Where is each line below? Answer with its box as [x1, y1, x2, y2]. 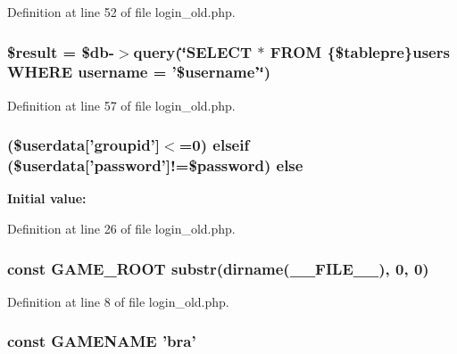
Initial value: [7, 189, 87, 208]
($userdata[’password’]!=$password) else [7, 154, 303, 177]
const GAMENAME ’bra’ [7, 330, 196, 352]
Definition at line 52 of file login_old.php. [7, 3, 236, 21]
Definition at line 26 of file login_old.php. [7, 219, 236, 238]
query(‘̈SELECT [133, 40, 252, 62]
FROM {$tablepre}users [270, 40, 450, 62]
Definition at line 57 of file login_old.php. [7, 95, 236, 114]
